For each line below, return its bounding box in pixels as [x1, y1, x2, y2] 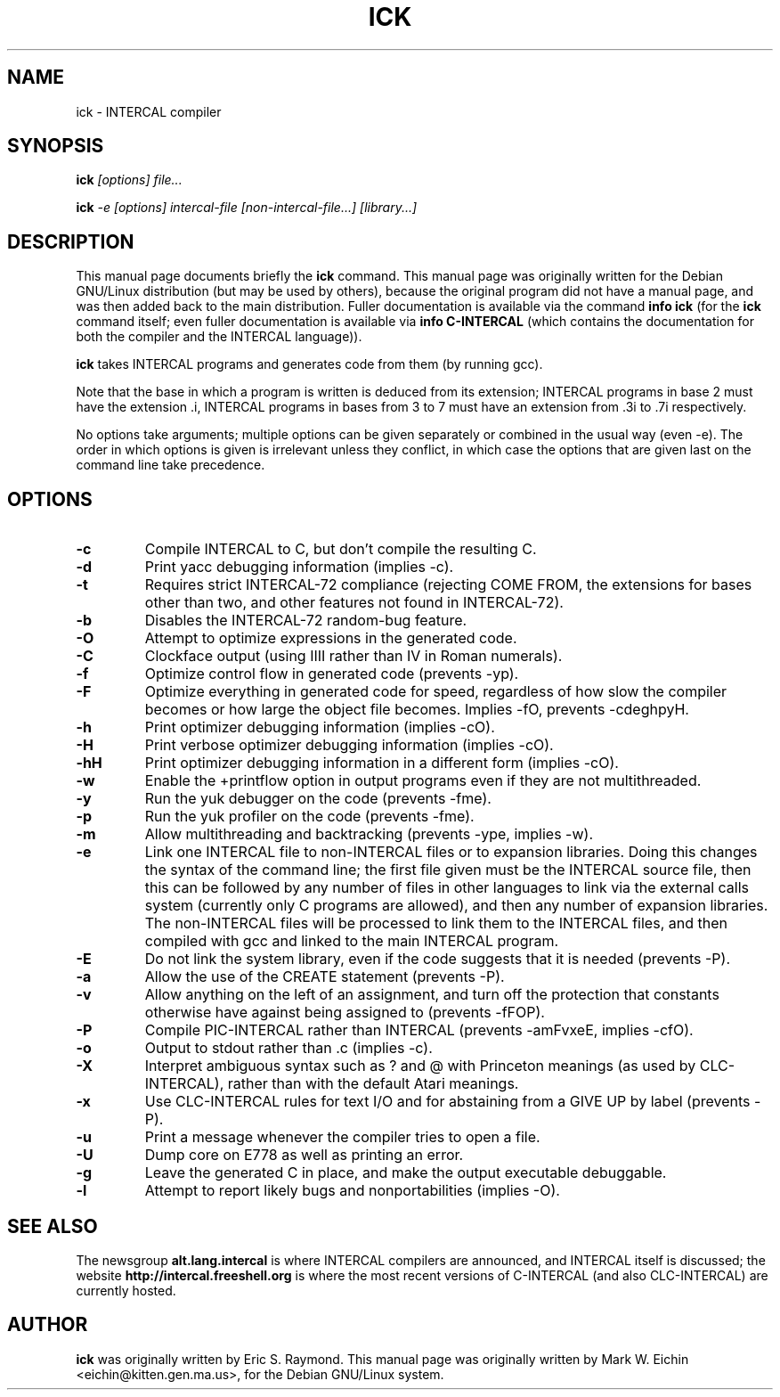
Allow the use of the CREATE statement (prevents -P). [144, 968, 505, 986]
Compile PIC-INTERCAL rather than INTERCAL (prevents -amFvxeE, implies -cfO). [144, 1021, 694, 1040]
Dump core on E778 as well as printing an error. [144, 1146, 464, 1164]
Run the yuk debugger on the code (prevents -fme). [144, 789, 492, 808]
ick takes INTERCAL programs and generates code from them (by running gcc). [76, 356, 543, 372]
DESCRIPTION [7, 230, 134, 253]
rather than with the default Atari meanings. [227, 1074, 519, 1093]
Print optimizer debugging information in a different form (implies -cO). [144, 754, 619, 772]
